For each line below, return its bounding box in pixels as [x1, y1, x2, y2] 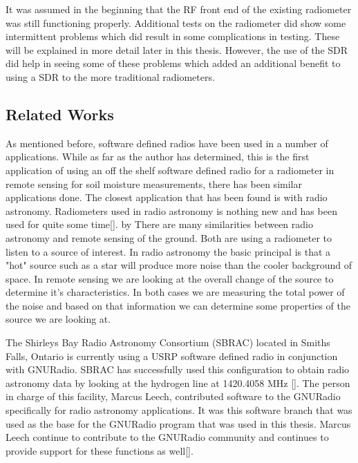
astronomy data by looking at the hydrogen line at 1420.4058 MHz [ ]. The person [6, 375, 350, 390]
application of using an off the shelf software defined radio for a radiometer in [6, 162, 335, 177]
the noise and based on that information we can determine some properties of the [6, 298, 350, 312]
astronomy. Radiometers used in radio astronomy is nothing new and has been [6, 203, 337, 218]
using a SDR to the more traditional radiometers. [6, 69, 215, 84]
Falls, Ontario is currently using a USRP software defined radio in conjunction [6, 348, 338, 363]
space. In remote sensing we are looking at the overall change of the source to [6, 271, 334, 285]
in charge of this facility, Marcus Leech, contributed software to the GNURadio [6, 389, 341, 404]
